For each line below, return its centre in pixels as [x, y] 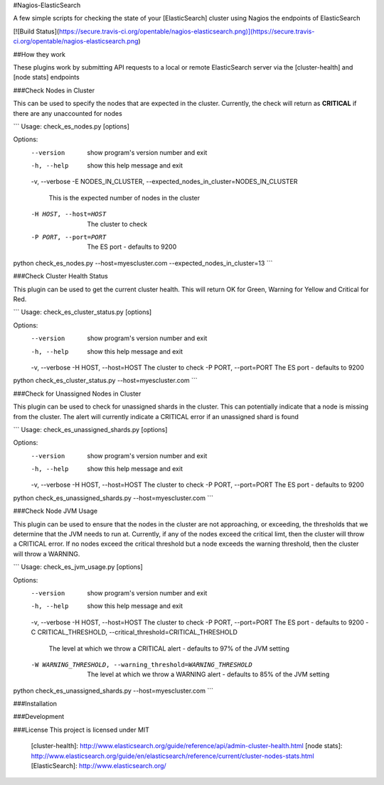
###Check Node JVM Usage [55, 511]
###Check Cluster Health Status [60, 276]
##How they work [39, 54]
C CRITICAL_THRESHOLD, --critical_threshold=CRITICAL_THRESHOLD [134, 632]
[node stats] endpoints [46, 77]
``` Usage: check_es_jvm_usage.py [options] [78, 567]
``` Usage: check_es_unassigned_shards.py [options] [90, 429]
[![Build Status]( [36, 31]
